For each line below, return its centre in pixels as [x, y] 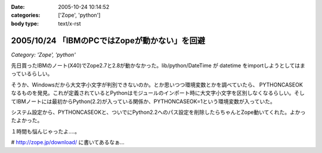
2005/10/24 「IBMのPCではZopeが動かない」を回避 [108, 41]
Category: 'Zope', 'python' [43, 55]
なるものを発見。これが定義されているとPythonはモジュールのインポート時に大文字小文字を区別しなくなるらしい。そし [158, 93]
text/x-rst [69, 23]
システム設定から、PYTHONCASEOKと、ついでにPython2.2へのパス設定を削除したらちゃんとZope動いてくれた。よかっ [158, 112]
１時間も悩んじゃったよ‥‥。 [46, 131]
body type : [25, 23]
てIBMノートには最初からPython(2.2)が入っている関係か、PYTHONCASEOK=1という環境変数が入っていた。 [143, 101]
